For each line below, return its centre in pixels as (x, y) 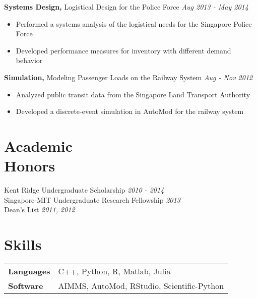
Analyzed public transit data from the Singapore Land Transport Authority (133, 94)
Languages (29, 271)
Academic (39, 145)
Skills (23, 244)
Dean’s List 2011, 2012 (40, 210)
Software (26, 285)
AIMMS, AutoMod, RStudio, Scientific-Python (141, 285)
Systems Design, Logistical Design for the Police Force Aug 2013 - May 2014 (126, 7)
